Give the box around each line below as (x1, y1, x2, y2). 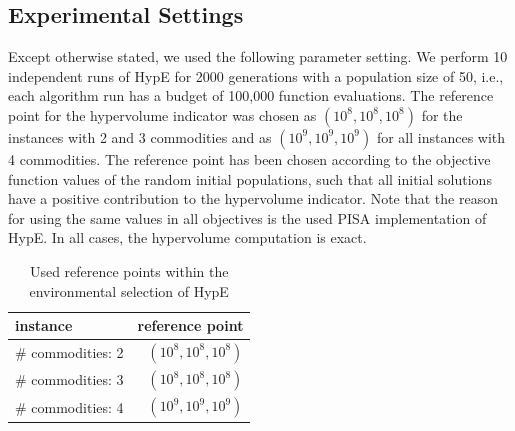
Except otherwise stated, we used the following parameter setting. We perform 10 (8, 46, 508, 67)
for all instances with (376, 126, 506, 147)
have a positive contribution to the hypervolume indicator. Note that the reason (8, 188, 498, 209)
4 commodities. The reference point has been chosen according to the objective (8, 148, 491, 169)
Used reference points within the (29, 260, 229, 281)
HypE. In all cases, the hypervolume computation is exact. (8, 227, 367, 248)
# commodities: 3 (15, 369, 124, 390)
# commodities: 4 (15, 396, 124, 417)
